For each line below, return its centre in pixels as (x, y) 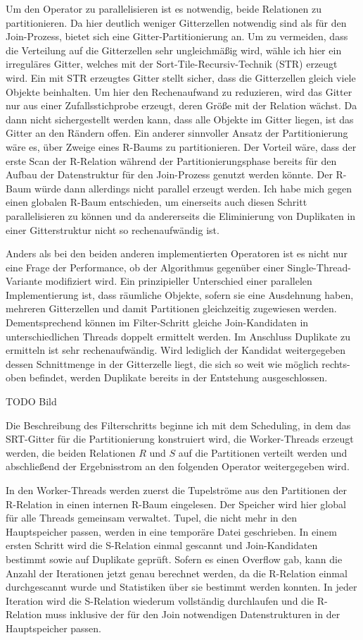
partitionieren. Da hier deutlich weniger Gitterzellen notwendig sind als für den (176, 22)
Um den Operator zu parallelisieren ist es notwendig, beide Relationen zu (164, 8)
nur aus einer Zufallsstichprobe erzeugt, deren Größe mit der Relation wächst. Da (181, 105)
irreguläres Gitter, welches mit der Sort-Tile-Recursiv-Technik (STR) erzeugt (172, 64)
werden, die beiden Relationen (71, 452)
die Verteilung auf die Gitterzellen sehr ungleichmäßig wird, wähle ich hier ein (174, 50)
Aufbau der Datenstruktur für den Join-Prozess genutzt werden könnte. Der (169, 174)
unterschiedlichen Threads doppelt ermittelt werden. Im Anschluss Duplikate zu (178, 336)
